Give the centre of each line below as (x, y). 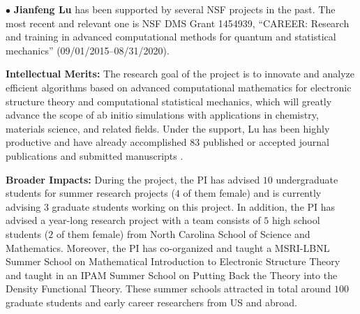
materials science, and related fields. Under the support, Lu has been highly (168, 128)
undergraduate (307, 179)
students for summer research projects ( (90, 193)
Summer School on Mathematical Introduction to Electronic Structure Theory (173, 261)
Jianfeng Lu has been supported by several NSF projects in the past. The (174, 9)
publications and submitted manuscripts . (95, 155)
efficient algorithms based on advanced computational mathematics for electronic (179, 87)
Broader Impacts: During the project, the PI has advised (133, 179)
